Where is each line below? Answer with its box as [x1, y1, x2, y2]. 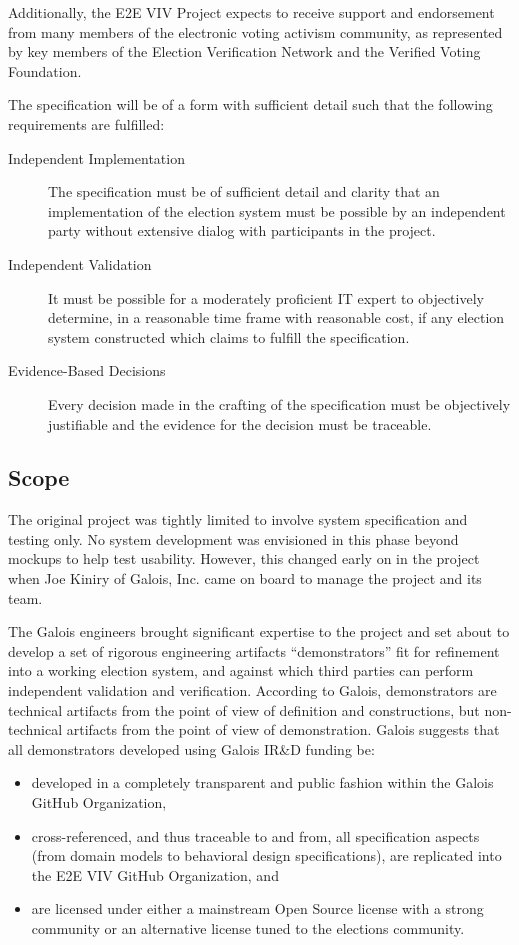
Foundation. [8, 60, 82, 81]
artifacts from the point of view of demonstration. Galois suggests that [66, 719, 500, 740]
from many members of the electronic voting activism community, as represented [8, 21, 503, 42]
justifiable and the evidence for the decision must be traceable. [48, 413, 432, 434]
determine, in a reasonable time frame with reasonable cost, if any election [48, 307, 505, 328]
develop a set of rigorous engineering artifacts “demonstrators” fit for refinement [8, 640, 500, 661]
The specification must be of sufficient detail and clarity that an [48, 181, 440, 202]
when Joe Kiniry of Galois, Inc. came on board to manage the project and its [8, 568, 482, 589]
